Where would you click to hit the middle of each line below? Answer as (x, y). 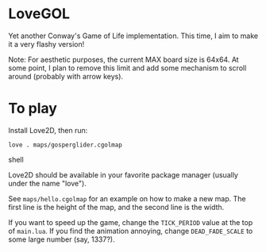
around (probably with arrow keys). (66, 76)
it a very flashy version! (46, 44)
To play (33, 109)
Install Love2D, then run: (48, 130)
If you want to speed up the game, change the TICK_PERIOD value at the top (131, 222)
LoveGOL (39, 14)
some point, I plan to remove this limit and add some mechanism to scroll (127, 67)
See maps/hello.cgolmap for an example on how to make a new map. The (127, 198)
